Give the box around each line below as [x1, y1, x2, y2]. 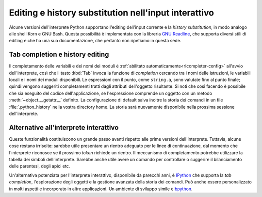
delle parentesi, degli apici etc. [9, 163, 70, 169]
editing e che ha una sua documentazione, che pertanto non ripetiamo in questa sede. [9, 38, 181, 44]
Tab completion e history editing [9, 50, 109, 59]
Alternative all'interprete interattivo [9, 123, 119, 131]
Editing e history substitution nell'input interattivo [9, 7, 214, 18]
